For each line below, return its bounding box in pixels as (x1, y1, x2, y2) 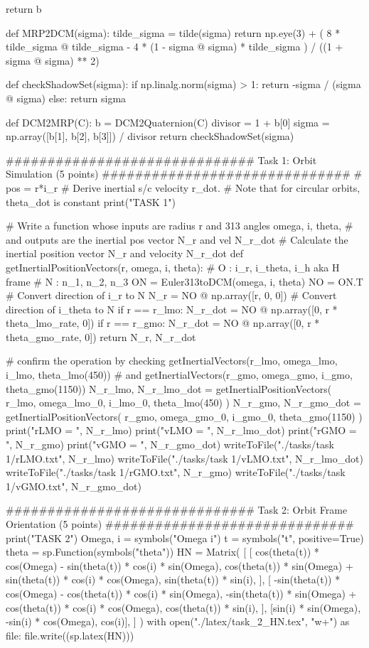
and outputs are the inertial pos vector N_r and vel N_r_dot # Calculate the (6, 232, 348, 247)
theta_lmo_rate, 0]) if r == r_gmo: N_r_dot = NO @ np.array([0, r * (6, 315, 320, 330)
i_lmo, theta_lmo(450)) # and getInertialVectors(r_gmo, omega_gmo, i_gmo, (6, 367, 353, 382)
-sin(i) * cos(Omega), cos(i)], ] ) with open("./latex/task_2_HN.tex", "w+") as (6, 614, 350, 629)
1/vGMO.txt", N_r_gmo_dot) (6, 478, 141, 493)
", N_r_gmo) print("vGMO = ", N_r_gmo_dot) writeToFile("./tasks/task (6, 437, 334, 452)
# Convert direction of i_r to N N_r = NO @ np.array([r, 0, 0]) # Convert (6, 288, 337, 303)
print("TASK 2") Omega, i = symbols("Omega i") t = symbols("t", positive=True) (6, 530, 364, 545)
